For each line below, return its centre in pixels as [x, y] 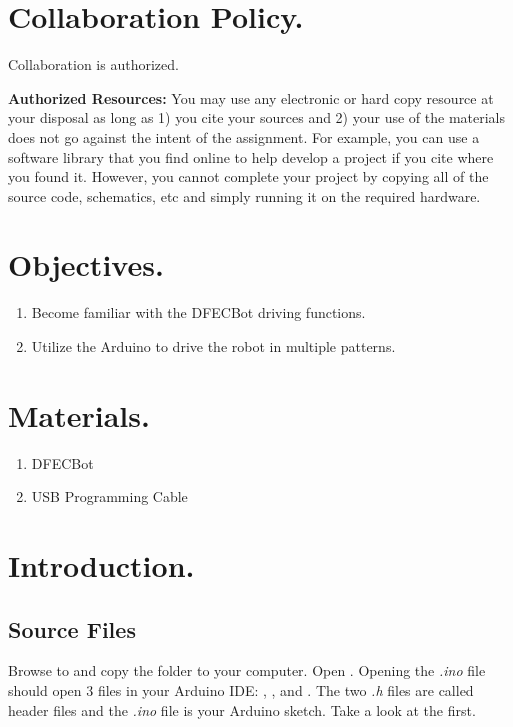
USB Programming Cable [109, 496]
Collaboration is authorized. [93, 64]
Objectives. [86, 264]
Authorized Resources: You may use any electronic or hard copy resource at [251, 97]
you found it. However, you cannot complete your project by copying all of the [248, 176]
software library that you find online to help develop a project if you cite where [251, 156]
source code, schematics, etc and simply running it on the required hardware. [244, 195]
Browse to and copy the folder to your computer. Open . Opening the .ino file [247, 670]
